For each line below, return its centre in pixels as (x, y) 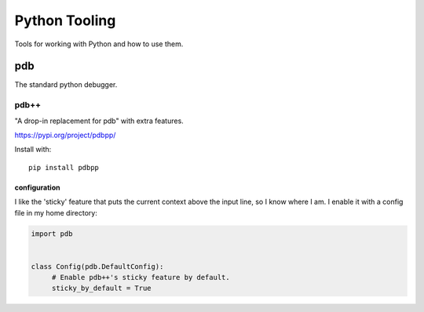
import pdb (52, 234)
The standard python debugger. (66, 85)
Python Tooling (65, 20)
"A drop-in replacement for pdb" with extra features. (99, 121)
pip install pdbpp (64, 167)
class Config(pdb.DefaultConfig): (97, 266)
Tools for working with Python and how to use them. (99, 44)
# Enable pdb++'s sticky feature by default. (141, 278)
